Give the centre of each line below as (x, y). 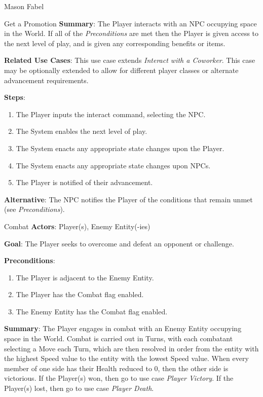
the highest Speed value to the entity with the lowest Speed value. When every (126, 358)
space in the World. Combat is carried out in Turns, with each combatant (119, 338)
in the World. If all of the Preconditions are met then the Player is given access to (131, 33)
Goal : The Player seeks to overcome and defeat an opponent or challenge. (119, 243)
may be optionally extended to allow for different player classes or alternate (121, 70)
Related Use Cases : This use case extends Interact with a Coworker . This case (130, 60)
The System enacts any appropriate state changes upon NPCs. (113, 165)
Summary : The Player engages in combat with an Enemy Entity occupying (123, 328)
